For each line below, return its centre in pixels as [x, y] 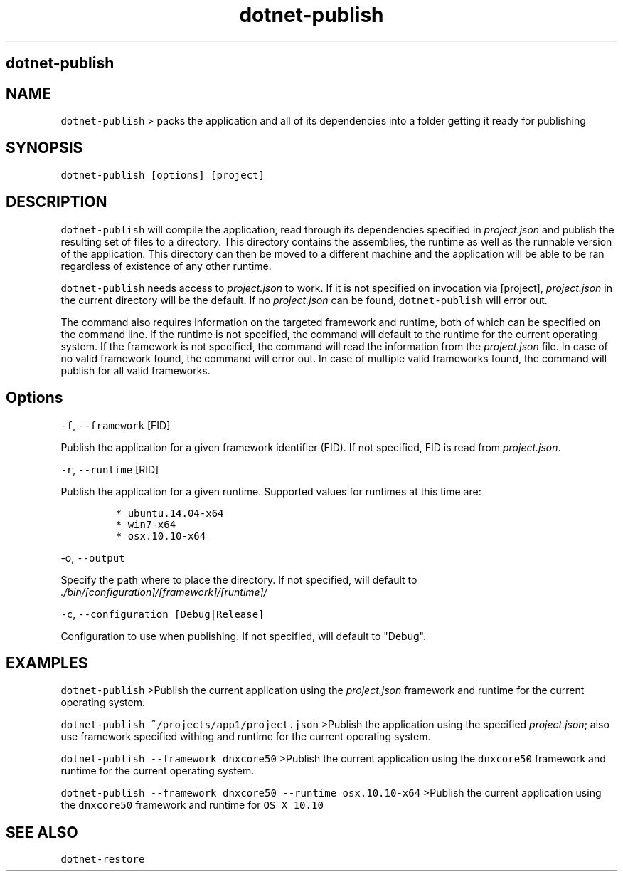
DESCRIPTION [57, 202]
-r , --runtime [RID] [110, 469]
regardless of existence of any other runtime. [166, 266]
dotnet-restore [103, 860]
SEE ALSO [42, 832]
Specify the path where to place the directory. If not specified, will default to [239, 579]
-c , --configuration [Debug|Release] [163, 614]
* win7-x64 [146, 524]
